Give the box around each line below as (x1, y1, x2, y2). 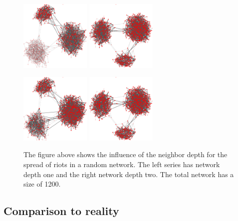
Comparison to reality (3, 203, 119, 219)
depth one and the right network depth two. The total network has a (23, 169, 234, 179)
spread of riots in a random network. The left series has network (23, 159, 220, 169)
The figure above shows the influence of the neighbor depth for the (23, 149, 228, 160)
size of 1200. (23, 179, 61, 189)
